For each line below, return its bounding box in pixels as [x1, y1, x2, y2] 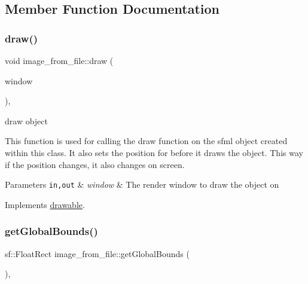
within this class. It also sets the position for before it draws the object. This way [5, 146, 303, 158]
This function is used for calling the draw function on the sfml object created [5, 135, 288, 147]
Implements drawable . [5, 198, 85, 210]
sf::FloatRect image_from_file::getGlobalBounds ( [5, 247, 190, 259]
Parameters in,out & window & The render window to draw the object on [5, 178, 279, 191]
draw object [5, 114, 48, 127]
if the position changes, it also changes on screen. [5, 158, 185, 170]
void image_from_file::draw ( [5, 54, 114, 66]
